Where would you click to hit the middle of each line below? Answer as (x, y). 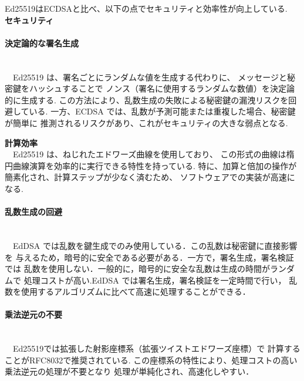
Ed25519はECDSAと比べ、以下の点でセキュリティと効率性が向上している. (146, 8)
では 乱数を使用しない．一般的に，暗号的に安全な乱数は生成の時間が (137, 269)
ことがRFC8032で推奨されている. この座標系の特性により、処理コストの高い (151, 360)
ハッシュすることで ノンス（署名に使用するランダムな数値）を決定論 (162, 88)
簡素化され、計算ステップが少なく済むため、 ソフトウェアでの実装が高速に (150, 177)
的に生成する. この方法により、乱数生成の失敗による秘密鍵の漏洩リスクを (147, 100)
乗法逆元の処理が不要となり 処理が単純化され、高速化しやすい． (129, 371)
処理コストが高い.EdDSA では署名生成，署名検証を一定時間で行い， (155, 280)
